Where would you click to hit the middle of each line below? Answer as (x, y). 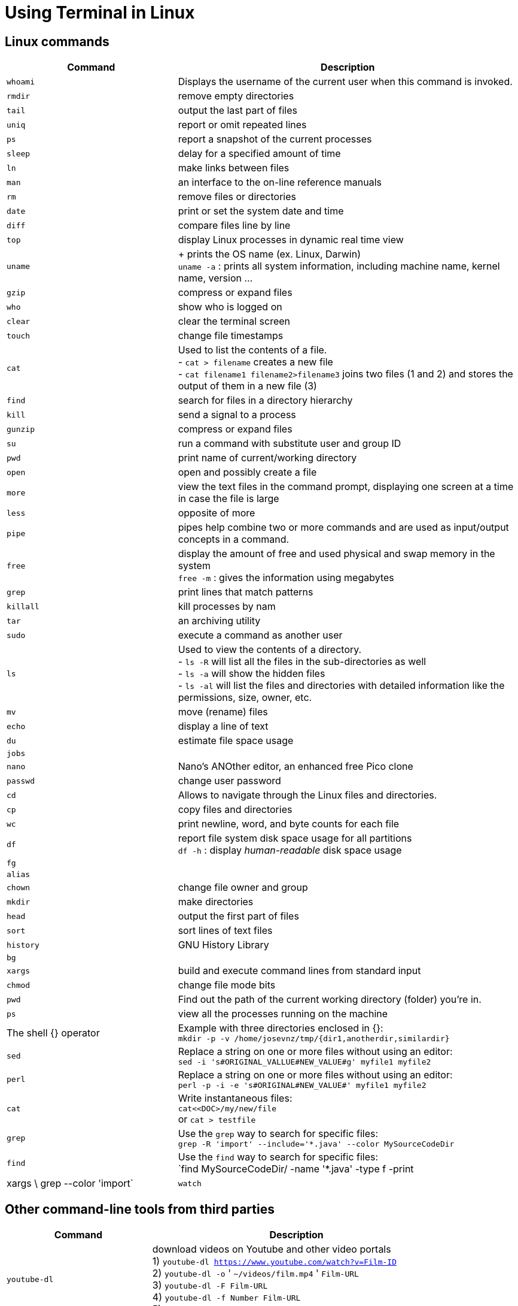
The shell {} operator (53, 1033)
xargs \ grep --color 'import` (70, 1183)
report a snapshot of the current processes (275, 139)
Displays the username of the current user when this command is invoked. (345, 82)
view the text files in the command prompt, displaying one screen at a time (346, 487)
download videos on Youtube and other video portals (272, 1249)
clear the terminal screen (234, 321)
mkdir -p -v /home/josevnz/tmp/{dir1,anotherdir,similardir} (314, 1039)
